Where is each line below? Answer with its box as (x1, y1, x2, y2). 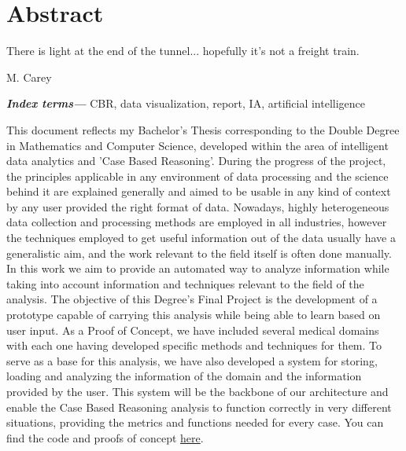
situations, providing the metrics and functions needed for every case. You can (6, 414, 384, 431)
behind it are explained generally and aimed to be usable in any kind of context (6, 183, 391, 200)
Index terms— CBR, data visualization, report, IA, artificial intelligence (6, 95, 366, 112)
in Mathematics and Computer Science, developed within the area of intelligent (6, 137, 389, 153)
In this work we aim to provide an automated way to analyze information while (6, 260, 389, 277)
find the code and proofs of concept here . (6, 429, 204, 445)
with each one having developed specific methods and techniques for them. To (6, 337, 382, 354)
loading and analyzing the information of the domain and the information (6, 368, 362, 384)
